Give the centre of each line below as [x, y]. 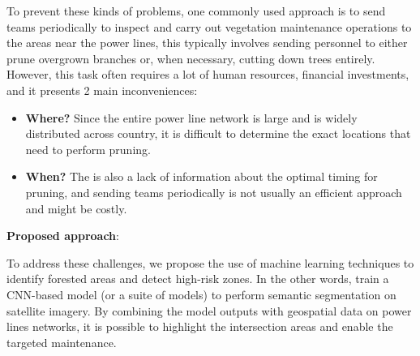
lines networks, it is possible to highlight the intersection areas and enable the [200, 326]
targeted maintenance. [62, 342]
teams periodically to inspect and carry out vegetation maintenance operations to [209, 26]
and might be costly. [76, 208]
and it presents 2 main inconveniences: [102, 90]
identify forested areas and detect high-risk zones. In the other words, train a [198, 279]
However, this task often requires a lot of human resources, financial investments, [208, 74]
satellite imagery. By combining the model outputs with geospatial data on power [209, 310]
